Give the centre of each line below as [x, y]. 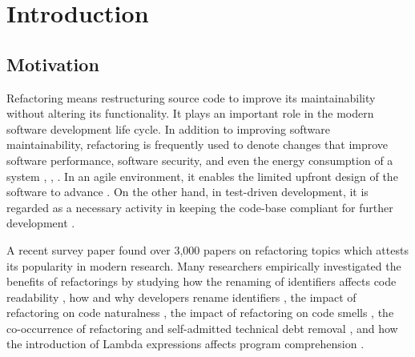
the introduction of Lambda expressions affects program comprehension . [185, 344]
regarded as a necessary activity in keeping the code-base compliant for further [200, 207]
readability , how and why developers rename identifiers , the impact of [181, 297]
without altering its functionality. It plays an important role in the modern [190, 113]
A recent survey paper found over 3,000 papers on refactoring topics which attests [207, 249]
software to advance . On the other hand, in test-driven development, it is [187, 192]
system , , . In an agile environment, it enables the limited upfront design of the [202, 176]
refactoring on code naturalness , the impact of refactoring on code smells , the [200, 313]
